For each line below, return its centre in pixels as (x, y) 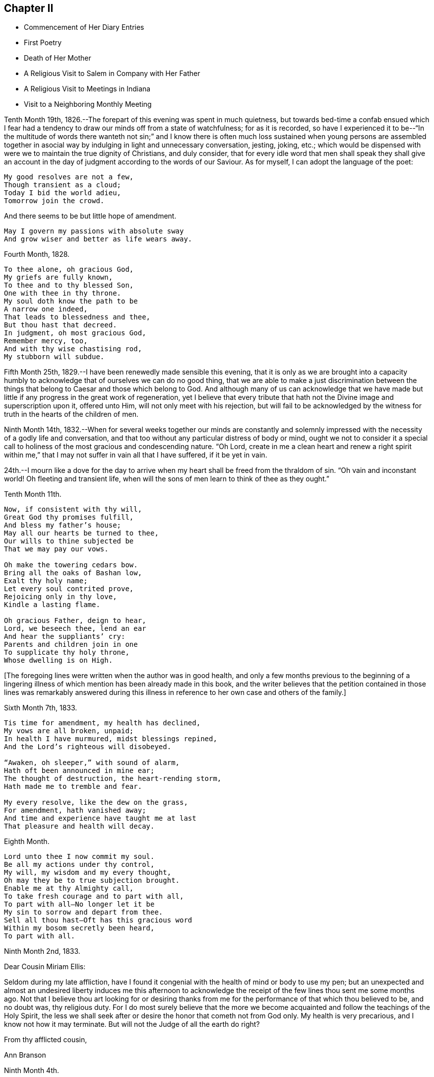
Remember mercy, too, (46, 341)
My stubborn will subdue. (54, 357)
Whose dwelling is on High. (59, 660)
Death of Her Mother (58, 58)
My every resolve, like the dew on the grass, (96, 803)
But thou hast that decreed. (61, 325)
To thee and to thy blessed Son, (69, 285)
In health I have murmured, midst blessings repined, (111, 739)
